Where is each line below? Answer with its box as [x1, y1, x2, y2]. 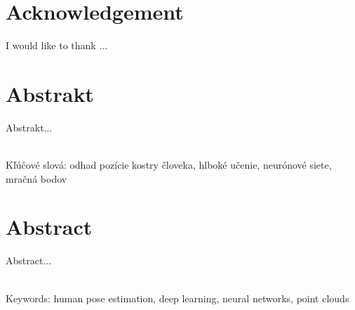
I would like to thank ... [6, 38, 108, 53]
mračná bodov [6, 171, 67, 186]
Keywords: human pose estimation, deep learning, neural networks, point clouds [6, 290, 349, 305]
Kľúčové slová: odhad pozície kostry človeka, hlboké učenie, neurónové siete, [6, 157, 332, 172]
